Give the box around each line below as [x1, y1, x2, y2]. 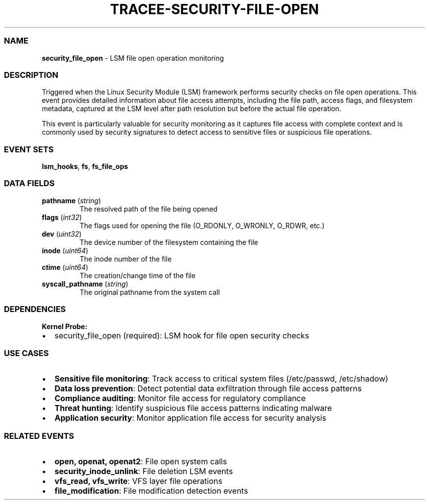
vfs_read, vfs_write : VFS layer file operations [54, 476, 222, 486]
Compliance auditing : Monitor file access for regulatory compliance [54, 393, 306, 404]
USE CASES [4, 348, 49, 358]
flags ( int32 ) [42, 213, 82, 221]
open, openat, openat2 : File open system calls [54, 456, 227, 466]
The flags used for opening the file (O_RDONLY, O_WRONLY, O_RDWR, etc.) [79, 221, 325, 230]
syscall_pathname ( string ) [42, 279, 128, 288]
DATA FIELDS [4, 178, 55, 189]
